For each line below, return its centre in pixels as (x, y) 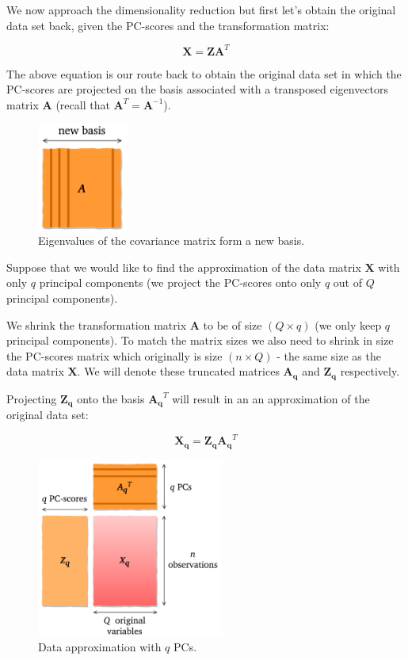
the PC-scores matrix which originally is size (114, 355)
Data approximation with (100, 646)
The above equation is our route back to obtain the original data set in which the (204, 73)
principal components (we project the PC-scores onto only (180, 282)
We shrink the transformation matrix (97, 324)
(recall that (83, 104)
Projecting (32, 398)
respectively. (370, 371)
